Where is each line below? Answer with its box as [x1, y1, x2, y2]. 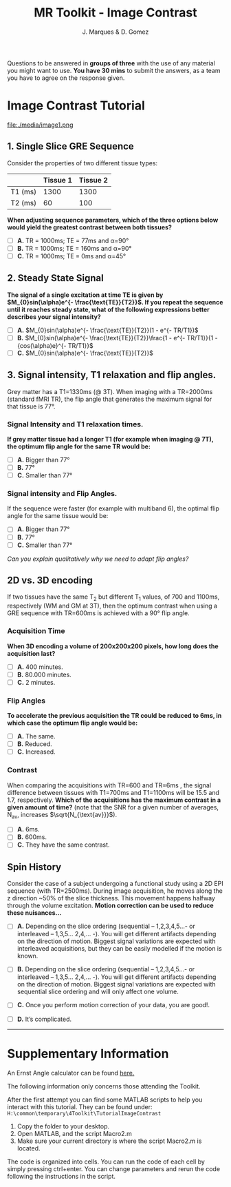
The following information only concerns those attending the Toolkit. [7, 1082, 201, 1090]
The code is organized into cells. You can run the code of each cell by [7, 1157, 205, 1166]
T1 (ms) [10, 187, 36, 196]
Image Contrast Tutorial [7, 98, 146, 114]
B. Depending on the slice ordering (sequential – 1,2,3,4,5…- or [16, 965, 195, 973]
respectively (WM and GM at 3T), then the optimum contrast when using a [7, 601, 218, 610]
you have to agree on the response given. [7, 74, 125, 82]
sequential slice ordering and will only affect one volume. [16, 987, 179, 996]
